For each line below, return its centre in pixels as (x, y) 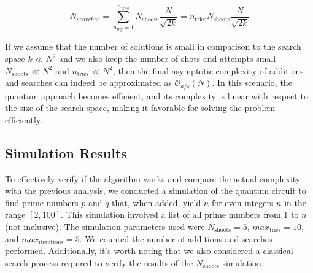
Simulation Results (66, 152)
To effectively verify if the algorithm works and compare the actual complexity (153, 178)
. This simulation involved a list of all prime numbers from (171, 214)
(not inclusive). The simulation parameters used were (105, 226)
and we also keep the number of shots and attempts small (168, 58)
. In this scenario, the (252, 83)
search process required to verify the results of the (99, 262)
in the (295, 202)
